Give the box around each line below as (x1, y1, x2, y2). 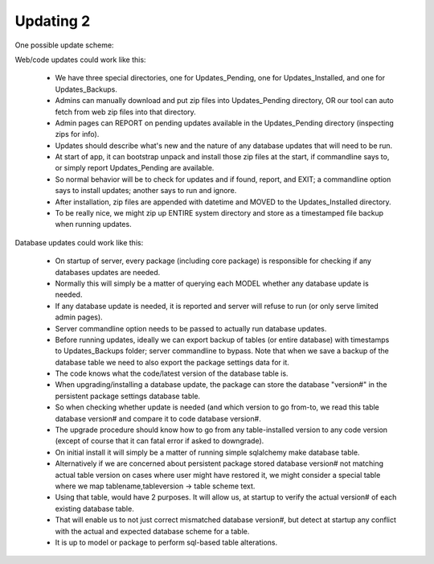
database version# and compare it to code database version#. (55, 414, 261, 423)
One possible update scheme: (14, 40, 114, 50)
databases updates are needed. (55, 267, 161, 277)
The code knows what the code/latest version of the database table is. (55, 368, 289, 378)
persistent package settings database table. (55, 391, 201, 401)
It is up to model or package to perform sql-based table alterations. (55, 537, 277, 547)
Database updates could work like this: (14, 237, 144, 247)
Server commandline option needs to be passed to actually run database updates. (55, 323, 327, 333)
